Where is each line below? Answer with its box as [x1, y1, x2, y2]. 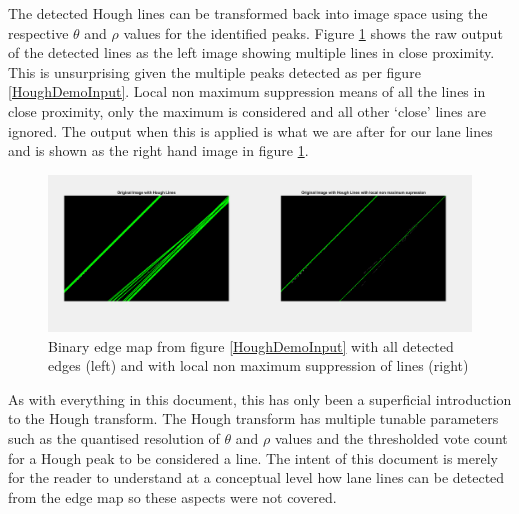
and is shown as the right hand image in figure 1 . [8, 140, 309, 161]
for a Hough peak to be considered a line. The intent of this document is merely [8, 447, 498, 468]
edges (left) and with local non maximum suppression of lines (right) [48, 355, 469, 376]
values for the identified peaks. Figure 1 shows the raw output [123, 22, 503, 43]
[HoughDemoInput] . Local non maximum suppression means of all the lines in [8, 81, 486, 102]
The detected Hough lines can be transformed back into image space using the [8, 3, 488, 23]
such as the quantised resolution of [8, 428, 220, 449]
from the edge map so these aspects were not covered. [8, 486, 337, 507]
